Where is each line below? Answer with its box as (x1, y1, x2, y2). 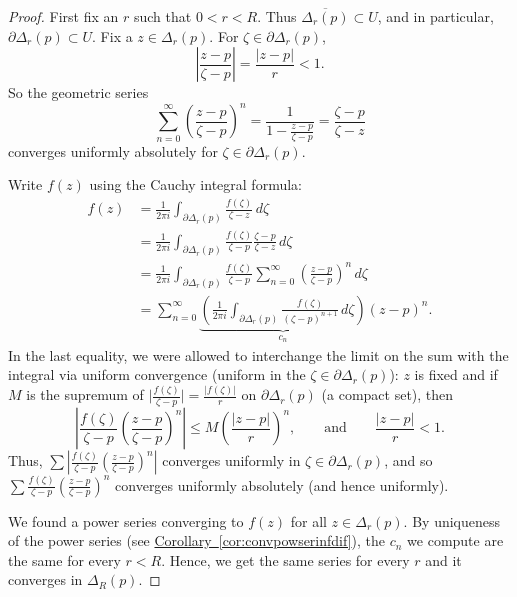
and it (425, 549, 462, 570)
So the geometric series (8, 82, 149, 103)
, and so (384, 450, 433, 471)
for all (290, 510, 327, 531)
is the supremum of (26, 384, 144, 405)
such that (133, 6, 192, 26)
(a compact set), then (321, 384, 454, 405)
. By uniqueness (403, 510, 501, 531)
